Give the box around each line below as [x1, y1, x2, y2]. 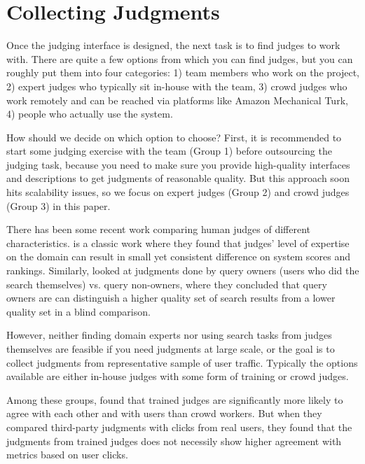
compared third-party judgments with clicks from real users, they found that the [6, 419, 352, 434]
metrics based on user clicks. [6, 447, 128, 462]
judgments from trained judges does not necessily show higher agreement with [6, 433, 342, 448]
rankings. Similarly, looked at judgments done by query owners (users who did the [6, 263, 359, 278]
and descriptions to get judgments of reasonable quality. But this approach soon [6, 171, 350, 185]
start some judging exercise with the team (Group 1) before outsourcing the [6, 143, 332, 158]
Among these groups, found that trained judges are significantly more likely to [6, 392, 343, 407]
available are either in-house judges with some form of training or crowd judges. [6, 369, 349, 384]
